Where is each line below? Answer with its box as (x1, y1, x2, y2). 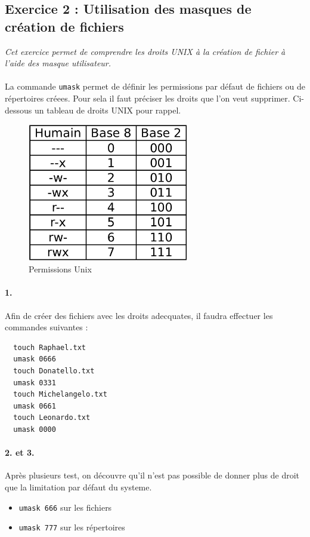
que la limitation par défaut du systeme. (5, 480, 152, 493)
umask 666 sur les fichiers (18, 501, 112, 513)
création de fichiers (5, 17, 124, 35)
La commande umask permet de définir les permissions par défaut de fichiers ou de (5, 80, 305, 93)
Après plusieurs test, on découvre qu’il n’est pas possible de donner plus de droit (5, 469, 300, 481)
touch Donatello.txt (13, 366, 95, 375)
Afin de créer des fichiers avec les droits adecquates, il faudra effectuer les (5, 309, 273, 321)
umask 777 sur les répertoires (18, 521, 125, 533)
